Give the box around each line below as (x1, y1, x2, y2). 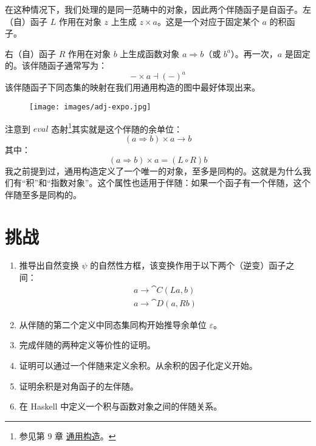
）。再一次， (230, 47, 278, 60)
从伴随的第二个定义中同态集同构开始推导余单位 (19, 318, 207, 331)
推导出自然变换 (19, 259, 79, 272)
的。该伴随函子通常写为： (5, 59, 107, 72)
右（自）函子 (5, 47, 56, 60)
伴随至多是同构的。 (5, 188, 81, 201)
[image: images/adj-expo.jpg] (29, 103, 151, 112)
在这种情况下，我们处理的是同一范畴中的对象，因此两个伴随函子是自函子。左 (5, 3, 311, 15)
